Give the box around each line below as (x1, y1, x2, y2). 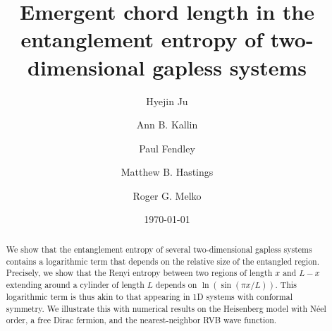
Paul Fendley (139, 140, 195, 155)
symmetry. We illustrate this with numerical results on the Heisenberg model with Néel (6, 302, 326, 314)
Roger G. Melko (133, 188, 202, 203)
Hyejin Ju (146, 93, 188, 108)
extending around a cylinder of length (6, 278, 145, 290)
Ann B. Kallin (136, 117, 198, 132)
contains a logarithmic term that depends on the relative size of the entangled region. (6, 255, 320, 267)
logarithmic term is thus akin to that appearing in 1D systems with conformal (6, 290, 293, 302)
